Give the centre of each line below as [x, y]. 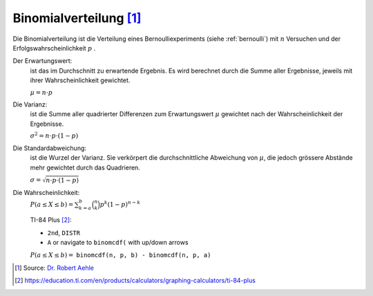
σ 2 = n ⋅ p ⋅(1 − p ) [54, 135]
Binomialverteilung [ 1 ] [77, 18]
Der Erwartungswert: [42, 61]
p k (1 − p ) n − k [120, 204]
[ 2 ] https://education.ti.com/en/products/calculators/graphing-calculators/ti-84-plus [135, 281]
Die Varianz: [30, 104]
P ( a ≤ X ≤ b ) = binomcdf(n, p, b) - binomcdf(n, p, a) [121, 255]
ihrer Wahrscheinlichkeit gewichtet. [80, 80]
